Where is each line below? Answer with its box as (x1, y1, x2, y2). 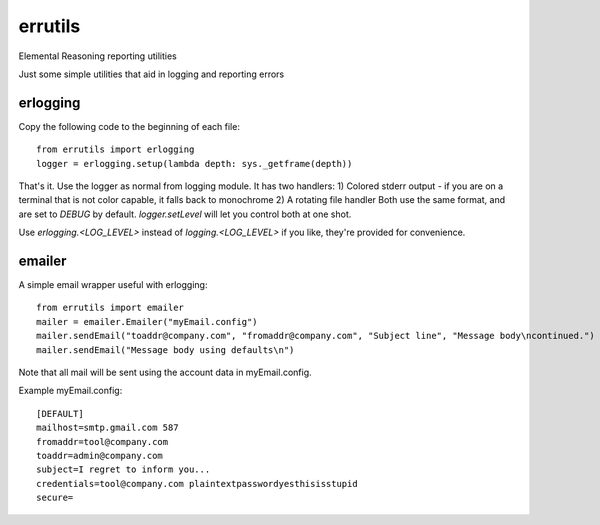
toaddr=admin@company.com (36, 450, 164, 461)
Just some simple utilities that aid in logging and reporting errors (18, 68, 285, 80)
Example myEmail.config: (18, 385, 123, 397)
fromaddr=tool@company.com (36, 436, 169, 447)
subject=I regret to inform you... (36, 464, 211, 475)
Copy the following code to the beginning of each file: (18, 120, 240, 132)
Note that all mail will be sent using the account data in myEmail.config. (18, 366, 312, 379)
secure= (36, 492, 74, 504)
